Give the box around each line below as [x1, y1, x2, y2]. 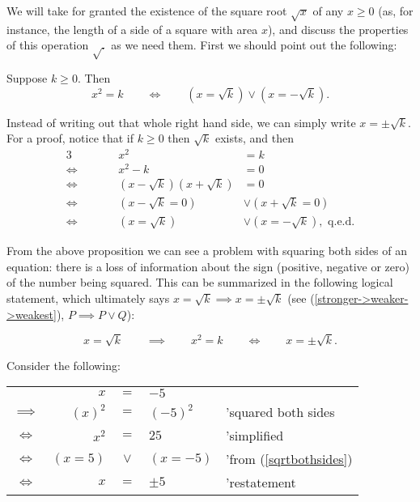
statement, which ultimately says [6, 290, 170, 306]
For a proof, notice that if [6, 130, 134, 147]
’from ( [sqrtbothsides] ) [225, 449, 353, 469]
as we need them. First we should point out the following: [111, 36, 397, 53]
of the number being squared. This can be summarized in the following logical [6, 274, 393, 291]
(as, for [378, 2, 414, 19]
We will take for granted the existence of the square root [6, 2, 287, 19]
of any [312, 2, 344, 19]
